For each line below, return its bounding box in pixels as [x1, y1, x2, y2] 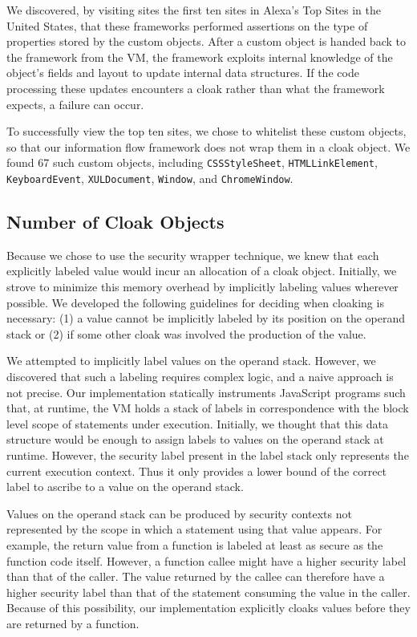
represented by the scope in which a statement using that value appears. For [6, 521, 383, 538]
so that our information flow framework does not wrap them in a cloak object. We [6, 138, 411, 155]
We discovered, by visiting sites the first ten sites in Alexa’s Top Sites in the [6, 2, 382, 18]
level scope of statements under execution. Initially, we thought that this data [6, 415, 388, 432]
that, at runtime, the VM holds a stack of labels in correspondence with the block [6, 400, 409, 416]
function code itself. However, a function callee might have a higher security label [6, 552, 407, 569]
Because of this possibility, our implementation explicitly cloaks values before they [6, 599, 411, 616]
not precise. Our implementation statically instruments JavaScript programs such [6, 383, 406, 400]
